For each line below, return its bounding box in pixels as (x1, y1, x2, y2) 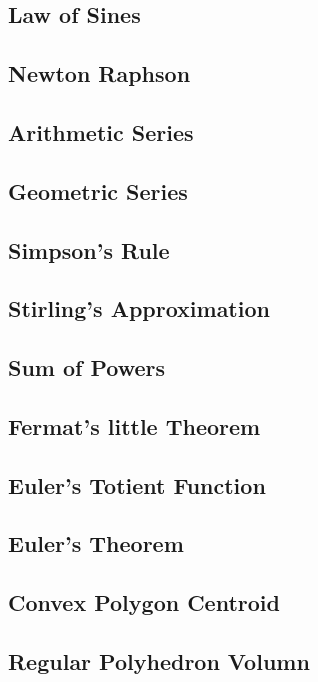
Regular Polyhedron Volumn (8, 645, 310, 676)
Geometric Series (8, 175, 188, 206)
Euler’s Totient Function (8, 469, 266, 500)
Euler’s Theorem (8, 528, 184, 559)
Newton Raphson (8, 58, 191, 89)
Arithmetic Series (8, 116, 194, 147)
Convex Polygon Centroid (8, 587, 280, 618)
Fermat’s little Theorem (8, 410, 261, 441)
